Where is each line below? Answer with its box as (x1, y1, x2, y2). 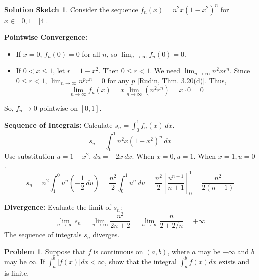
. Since (229, 65, 250, 76)
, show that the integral (104, 256, 177, 266)
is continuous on (93, 246, 143, 256)
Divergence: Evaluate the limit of (4, 202, 111, 212)
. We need (150, 65, 181, 76)
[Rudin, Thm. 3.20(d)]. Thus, (137, 75, 227, 85)
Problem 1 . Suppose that (4, 246, 86, 256)
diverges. (93, 229, 120, 240)
